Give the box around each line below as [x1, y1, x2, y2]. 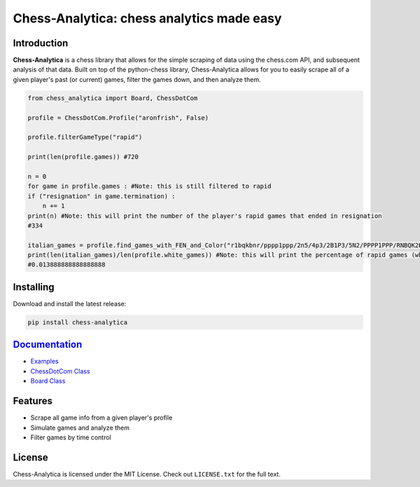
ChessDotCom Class [30, 366, 90, 375]
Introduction [13, 37, 69, 49]
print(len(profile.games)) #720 [27, 153, 139, 161]
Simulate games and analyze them [30, 423, 129, 432]
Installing [13, 281, 55, 293]
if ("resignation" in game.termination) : [27, 192, 176, 200]
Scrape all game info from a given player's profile [30, 413, 173, 422]
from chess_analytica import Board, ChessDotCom [27, 94, 198, 102]
